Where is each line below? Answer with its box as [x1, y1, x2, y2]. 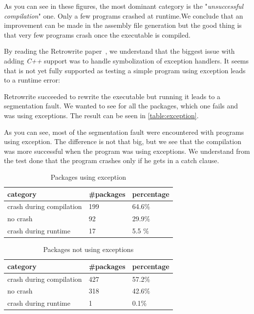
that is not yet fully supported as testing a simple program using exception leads [4, 65, 246, 75]
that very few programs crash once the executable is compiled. [4, 29, 190, 40]
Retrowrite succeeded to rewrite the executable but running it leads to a [4, 91, 221, 101]
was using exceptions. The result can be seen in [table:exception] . [4, 110, 199, 120]
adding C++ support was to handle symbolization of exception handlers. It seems [4, 55, 249, 65]
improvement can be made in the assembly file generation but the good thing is [4, 20, 242, 30]
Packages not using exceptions [43, 244, 134, 254]
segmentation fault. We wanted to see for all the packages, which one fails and [4, 101, 238, 111]
